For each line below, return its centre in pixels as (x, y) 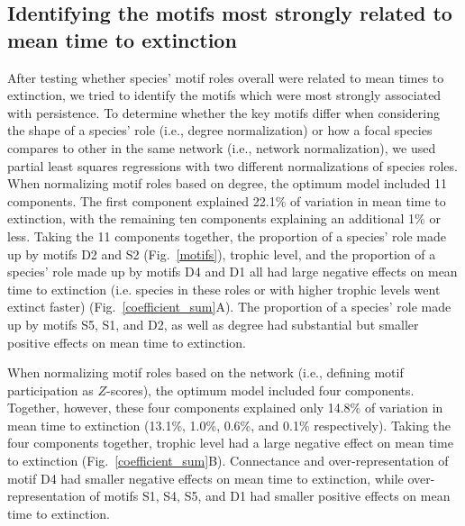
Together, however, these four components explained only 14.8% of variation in (225, 408)
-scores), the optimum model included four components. (260, 390)
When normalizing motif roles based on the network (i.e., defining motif (205, 372)
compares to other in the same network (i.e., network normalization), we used (222, 147)
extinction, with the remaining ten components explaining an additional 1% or (224, 218)
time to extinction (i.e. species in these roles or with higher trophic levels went (224, 289)
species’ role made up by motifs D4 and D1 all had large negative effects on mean (232, 272)
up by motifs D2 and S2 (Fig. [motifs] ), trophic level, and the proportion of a (222, 254)
